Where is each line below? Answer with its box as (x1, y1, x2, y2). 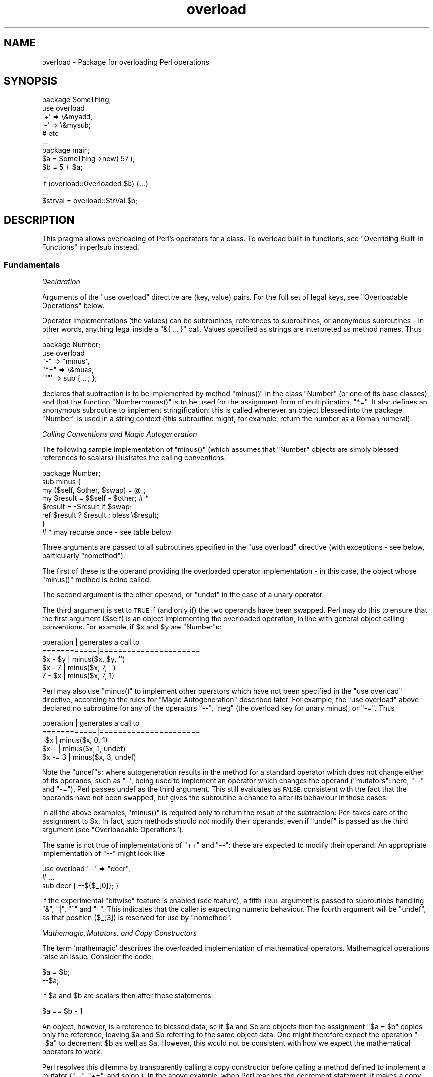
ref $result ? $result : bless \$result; (42, 511, 159, 520)
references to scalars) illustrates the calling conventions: (42, 453, 226, 462)
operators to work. (42, 1047, 102, 1056)
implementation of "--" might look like (42, 849, 165, 858)
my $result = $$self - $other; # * (42, 494, 149, 503)
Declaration (42, 277, 80, 286)
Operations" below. (42, 301, 105, 310)
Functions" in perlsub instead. (42, 243, 139, 252)
